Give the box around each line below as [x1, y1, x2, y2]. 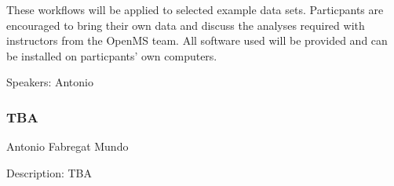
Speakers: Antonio [6, 74, 93, 90]
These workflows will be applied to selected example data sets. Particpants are [6, 2, 384, 17]
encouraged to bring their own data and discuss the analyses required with [6, 16, 365, 33]
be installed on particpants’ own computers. [6, 47, 217, 64]
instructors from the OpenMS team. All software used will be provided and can [6, 32, 388, 49]
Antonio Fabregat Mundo [6, 138, 129, 155]
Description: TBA [6, 164, 93, 181]
